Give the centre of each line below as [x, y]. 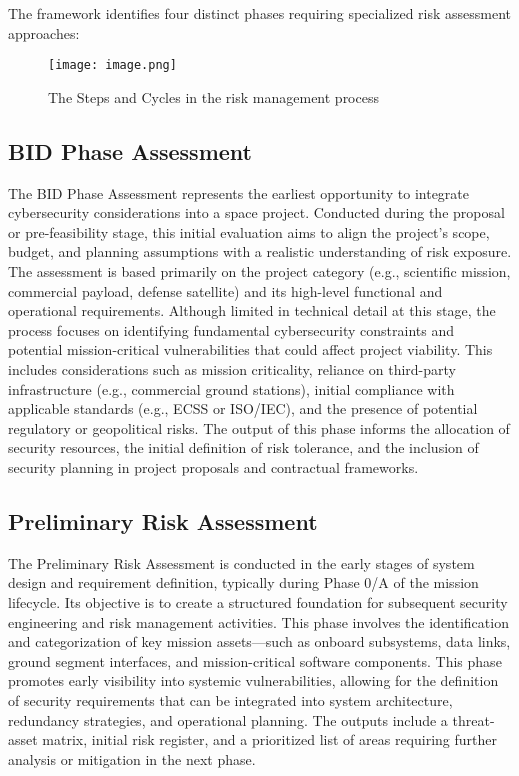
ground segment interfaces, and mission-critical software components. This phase [255, 660]
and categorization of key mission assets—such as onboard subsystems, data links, [259, 641]
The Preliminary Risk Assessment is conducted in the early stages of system [241, 562]
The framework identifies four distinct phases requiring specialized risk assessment [260, 13]
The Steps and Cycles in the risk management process [213, 96]
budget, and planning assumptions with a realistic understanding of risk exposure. [260, 251]
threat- [473, 719]
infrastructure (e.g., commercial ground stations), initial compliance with [231, 388]
